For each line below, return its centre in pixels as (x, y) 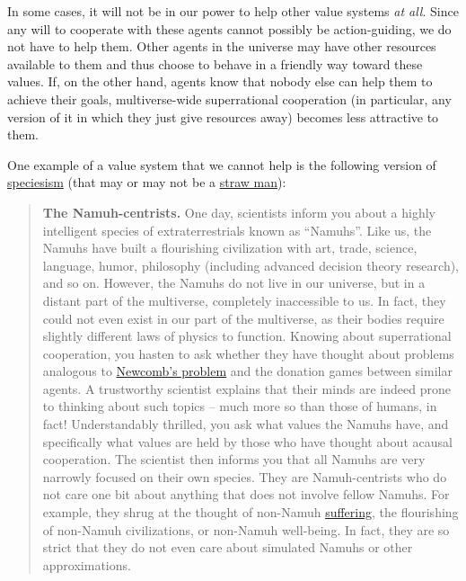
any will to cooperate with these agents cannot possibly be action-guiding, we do (229, 28)
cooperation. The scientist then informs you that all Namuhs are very (234, 459)
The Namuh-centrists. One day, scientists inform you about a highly (239, 212)
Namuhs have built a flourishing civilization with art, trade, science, (230, 248)
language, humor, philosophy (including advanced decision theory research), (251, 265)
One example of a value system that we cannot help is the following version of (222, 164)
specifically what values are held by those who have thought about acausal (247, 441)
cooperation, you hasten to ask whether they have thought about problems (248, 353)
